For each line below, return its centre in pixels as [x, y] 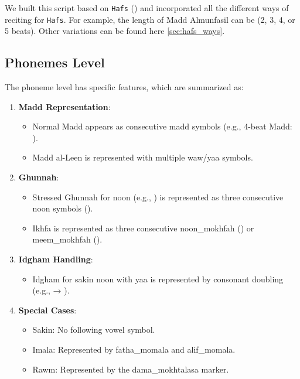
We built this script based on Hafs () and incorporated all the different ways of [147, 8]
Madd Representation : [64, 106]
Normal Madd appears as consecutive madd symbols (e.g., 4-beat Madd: [162, 126]
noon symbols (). [63, 208]
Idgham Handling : [56, 259]
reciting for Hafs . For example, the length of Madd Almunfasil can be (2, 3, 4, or [150, 19]
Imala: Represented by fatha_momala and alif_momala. [134, 349]
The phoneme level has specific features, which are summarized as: [124, 87]
